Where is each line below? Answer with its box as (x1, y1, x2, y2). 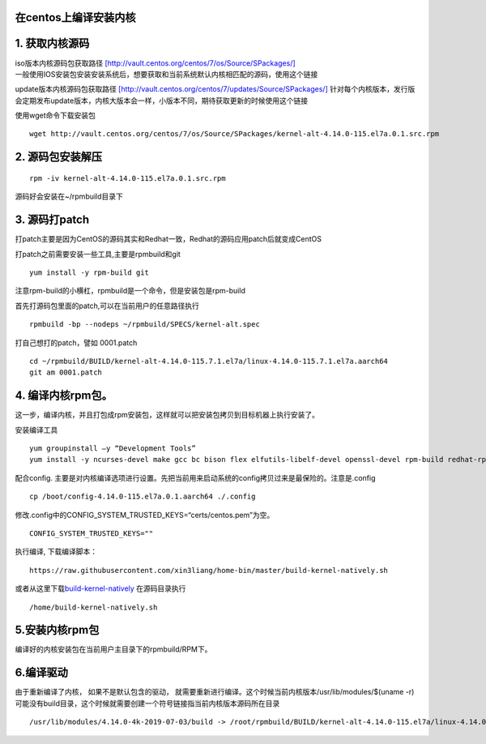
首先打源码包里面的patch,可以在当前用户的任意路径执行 (15, 301, 200, 310)
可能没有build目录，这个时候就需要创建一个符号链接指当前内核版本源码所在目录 (15, 698, 280, 708)
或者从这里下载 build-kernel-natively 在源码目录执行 (15, 584, 186, 593)
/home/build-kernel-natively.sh (29, 602, 158, 612)
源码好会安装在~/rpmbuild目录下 (15, 191, 123, 202)
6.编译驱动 (15, 665, 69, 680)
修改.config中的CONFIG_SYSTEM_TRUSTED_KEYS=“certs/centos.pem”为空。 (15, 510, 275, 520)
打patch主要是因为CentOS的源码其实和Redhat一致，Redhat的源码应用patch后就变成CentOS (15, 234, 322, 244)
